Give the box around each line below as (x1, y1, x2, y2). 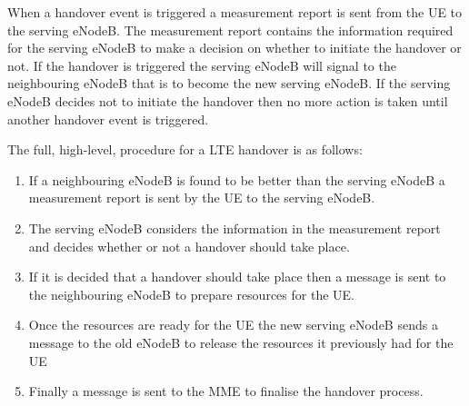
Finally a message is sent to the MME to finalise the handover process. (28, 381, 424, 401)
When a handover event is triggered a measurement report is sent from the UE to (7, 3, 463, 21)
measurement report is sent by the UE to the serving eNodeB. (28, 188, 375, 207)
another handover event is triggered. (7, 109, 209, 128)
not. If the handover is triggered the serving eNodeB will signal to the (7, 55, 396, 74)
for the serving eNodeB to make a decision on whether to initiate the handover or (7, 38, 462, 57)
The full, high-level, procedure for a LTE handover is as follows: (7, 140, 363, 159)
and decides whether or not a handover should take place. (28, 236, 350, 255)
